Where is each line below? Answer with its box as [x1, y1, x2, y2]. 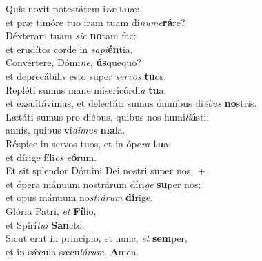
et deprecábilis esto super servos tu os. [6, 68, 167, 83]
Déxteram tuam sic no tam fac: [6, 28, 137, 43]
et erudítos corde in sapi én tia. [6, 41, 133, 56]
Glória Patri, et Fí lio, [6, 203, 97, 218]
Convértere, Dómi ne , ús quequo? [6, 55, 141, 70]
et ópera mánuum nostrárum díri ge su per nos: [6, 176, 201, 191]
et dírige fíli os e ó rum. [6, 149, 97, 164]
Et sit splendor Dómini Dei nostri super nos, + [6, 163, 206, 178]
